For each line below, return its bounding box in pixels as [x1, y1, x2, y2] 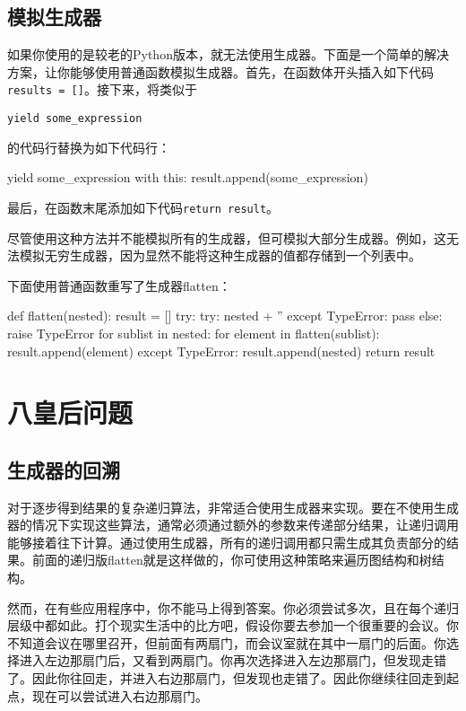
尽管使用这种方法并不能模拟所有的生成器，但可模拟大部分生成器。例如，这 [7, 228, 446, 247]
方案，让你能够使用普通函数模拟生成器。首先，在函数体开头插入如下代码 [7, 62, 434, 81]
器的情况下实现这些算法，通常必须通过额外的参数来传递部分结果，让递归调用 [7, 515, 459, 534]
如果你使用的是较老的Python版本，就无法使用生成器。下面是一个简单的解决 [7, 45, 449, 64]
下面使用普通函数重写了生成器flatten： [7, 276, 231, 294]
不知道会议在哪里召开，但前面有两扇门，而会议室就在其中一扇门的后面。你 [7, 633, 446, 652]
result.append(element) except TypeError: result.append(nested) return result [7, 341, 436, 360]
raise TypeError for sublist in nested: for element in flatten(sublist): [7, 323, 380, 342]
